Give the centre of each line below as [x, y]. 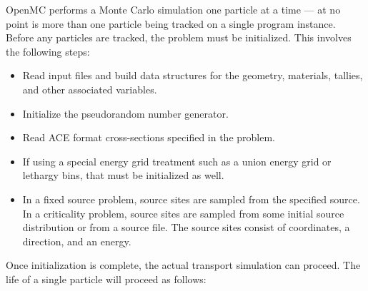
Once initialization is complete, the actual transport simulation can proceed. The [183, 265]
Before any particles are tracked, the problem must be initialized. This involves [179, 37]
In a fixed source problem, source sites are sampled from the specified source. [191, 199]
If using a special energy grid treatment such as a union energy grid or [177, 161]
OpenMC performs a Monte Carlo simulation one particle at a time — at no [173, 9]
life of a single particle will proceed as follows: [106, 279]
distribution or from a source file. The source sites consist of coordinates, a [186, 227]
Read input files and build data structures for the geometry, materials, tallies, [193, 75]
